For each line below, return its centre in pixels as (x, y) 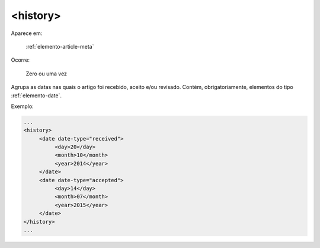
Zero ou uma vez (47, 74)
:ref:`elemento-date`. (36, 96)
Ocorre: (20, 60)
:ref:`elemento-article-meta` (60, 46)
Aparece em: (27, 33)
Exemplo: (22, 106)
